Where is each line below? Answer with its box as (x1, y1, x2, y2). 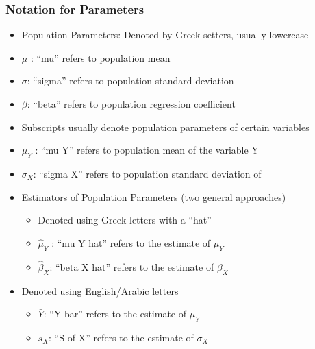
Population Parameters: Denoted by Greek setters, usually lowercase (21, 27, 309, 42)
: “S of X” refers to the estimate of (49, 330, 194, 344)
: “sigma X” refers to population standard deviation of (33, 166, 262, 180)
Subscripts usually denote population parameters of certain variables (21, 119, 310, 134)
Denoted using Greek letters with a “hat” (38, 213, 212, 227)
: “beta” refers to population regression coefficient (27, 97, 236, 110)
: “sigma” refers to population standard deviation (27, 73, 234, 88)
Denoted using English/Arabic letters (21, 283, 179, 298)
